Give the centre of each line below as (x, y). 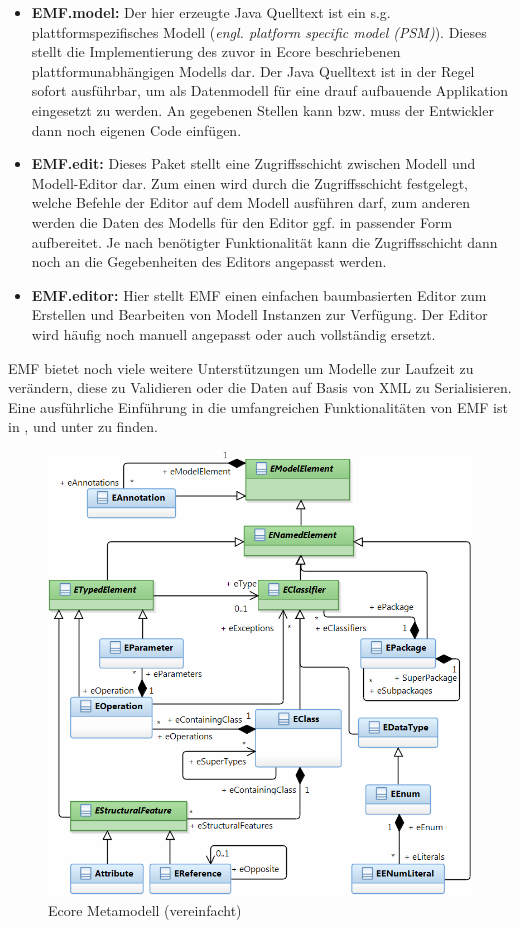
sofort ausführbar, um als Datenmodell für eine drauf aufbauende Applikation (270, 90)
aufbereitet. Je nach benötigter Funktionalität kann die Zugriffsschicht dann (264, 241)
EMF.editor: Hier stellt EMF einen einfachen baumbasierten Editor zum (259, 294)
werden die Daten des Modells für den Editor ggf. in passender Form (242, 221)
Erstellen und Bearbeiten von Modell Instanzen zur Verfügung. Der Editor (259, 314)
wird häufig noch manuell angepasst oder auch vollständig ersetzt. (233, 333)
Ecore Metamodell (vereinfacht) (145, 909)
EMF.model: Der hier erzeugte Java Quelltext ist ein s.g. (211, 12)
